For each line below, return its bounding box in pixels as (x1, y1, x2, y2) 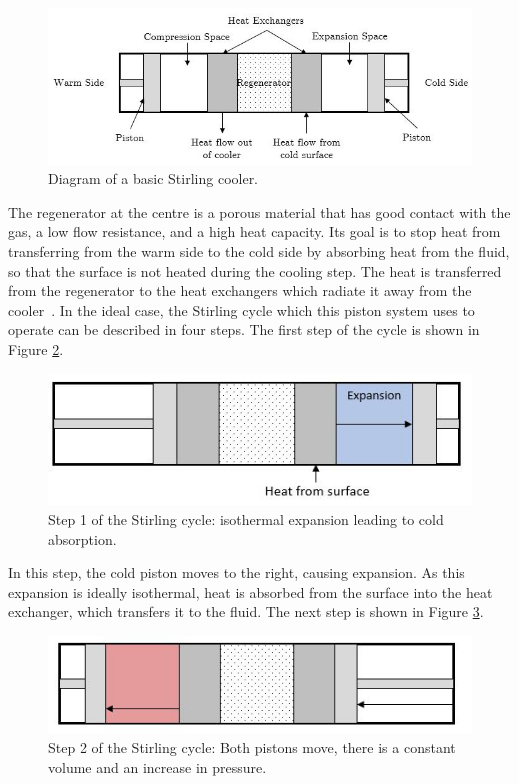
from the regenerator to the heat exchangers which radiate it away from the (8, 280, 472, 301)
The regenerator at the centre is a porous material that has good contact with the (8, 201, 511, 222)
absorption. (48, 528, 117, 549)
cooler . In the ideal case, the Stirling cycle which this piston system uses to (8, 299, 475, 320)
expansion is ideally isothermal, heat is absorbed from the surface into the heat (8, 581, 493, 602)
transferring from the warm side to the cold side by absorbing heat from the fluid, (8, 240, 510, 261)
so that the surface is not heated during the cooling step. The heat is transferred (8, 260, 502, 281)
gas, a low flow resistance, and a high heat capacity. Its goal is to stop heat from (8, 221, 501, 242)
